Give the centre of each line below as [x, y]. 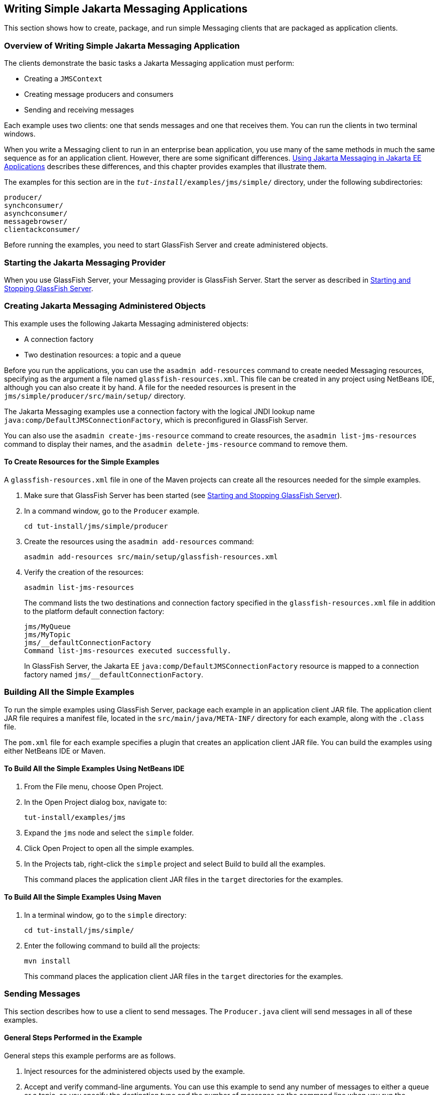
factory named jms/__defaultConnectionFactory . [114, 674]
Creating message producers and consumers [99, 94]
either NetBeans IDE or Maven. [55, 751]
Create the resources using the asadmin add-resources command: [139, 541]
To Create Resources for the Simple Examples [82, 462]
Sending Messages [42, 994]
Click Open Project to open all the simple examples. [109, 848]
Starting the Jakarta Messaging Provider [85, 262]
